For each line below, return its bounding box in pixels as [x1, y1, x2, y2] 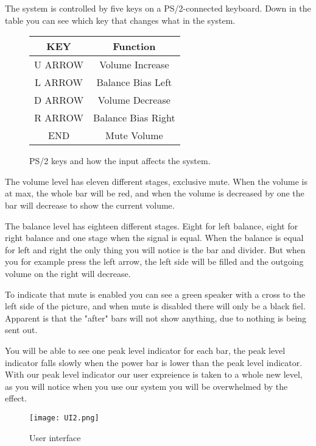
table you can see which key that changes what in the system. [5, 13, 236, 26]
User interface [29, 431, 81, 444]
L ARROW [35, 75, 83, 90]
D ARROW [34, 93, 84, 107]
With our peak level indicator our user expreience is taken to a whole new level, [5, 368, 303, 381]
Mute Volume [105, 128, 163, 143]
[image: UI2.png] [29, 413, 99, 422]
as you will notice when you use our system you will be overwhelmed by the [5, 379, 288, 392]
